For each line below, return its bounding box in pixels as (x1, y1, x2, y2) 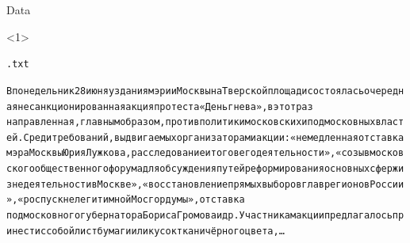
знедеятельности (6, 178, 92, 190)
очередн (364, 85, 404, 97)
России (370, 178, 404, 190)
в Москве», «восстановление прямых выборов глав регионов (91, 178, 370, 190)
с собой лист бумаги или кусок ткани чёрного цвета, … (40, 225, 285, 237)
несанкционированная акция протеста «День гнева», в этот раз (17, 101, 313, 112)
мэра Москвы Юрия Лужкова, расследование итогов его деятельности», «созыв (6, 147, 370, 159)
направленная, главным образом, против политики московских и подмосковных (6, 116, 376, 128)
